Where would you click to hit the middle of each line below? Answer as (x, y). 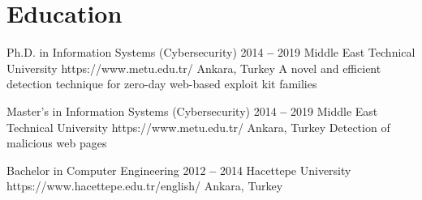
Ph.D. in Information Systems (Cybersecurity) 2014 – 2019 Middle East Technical (211, 52)
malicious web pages (57, 143)
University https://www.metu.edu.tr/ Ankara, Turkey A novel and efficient (194, 68)
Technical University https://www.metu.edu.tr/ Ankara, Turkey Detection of (198, 127)
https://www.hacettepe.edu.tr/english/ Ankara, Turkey (145, 186)
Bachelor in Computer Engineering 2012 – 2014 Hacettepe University (179, 170)
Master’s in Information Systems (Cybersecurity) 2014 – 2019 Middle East (192, 111)
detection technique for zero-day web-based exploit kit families (162, 84)
